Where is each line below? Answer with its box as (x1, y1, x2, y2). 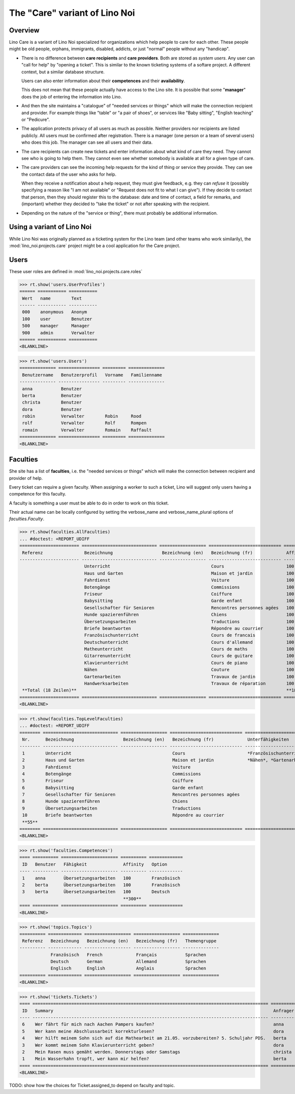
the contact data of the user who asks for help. (21, 171, 117, 177)
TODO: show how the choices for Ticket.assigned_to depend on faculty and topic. (9, 1083, 176, 1089)
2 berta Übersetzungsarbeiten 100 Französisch (22, 882, 180, 888)
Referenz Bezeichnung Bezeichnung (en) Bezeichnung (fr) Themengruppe (22, 938, 217, 943)
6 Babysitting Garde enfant (22, 785, 204, 790)
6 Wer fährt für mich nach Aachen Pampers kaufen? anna (22, 1022, 284, 1027)
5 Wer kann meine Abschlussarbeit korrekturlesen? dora (22, 1029, 284, 1034)
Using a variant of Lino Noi (9, 223, 92, 231)
